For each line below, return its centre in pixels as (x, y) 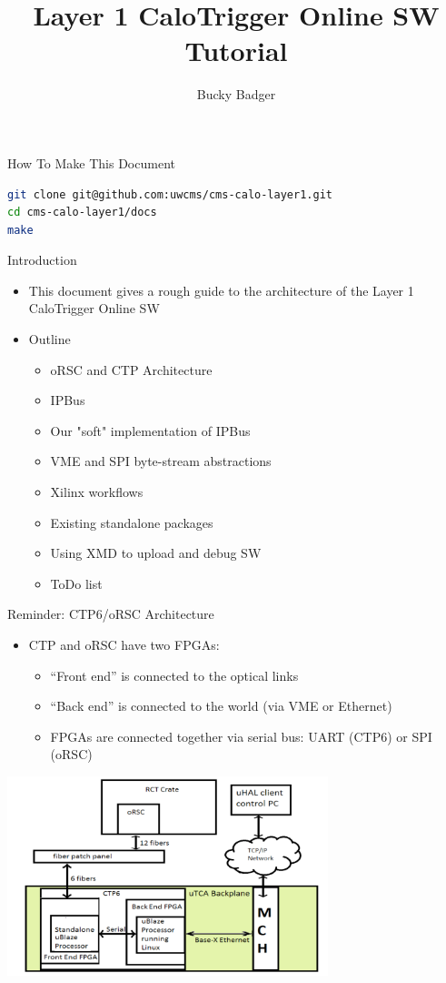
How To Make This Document (91, 162)
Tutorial (236, 51)
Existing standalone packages (132, 522)
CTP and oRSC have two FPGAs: (124, 644)
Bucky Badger (236, 94)
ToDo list (76, 583)
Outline (50, 339)
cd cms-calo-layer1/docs (82, 213)
